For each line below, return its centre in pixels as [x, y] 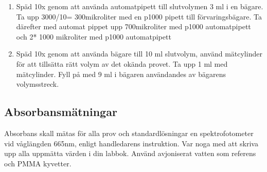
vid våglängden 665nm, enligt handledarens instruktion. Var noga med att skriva [131, 143]
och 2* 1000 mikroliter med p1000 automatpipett [94, 36]
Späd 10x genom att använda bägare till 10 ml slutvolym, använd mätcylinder [139, 54]
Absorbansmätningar [61, 112]
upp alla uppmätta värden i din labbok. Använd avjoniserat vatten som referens [130, 153]
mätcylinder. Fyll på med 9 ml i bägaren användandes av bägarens [121, 74]
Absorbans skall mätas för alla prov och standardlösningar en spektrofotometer [129, 133]
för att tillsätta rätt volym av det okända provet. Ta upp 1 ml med [122, 63]
